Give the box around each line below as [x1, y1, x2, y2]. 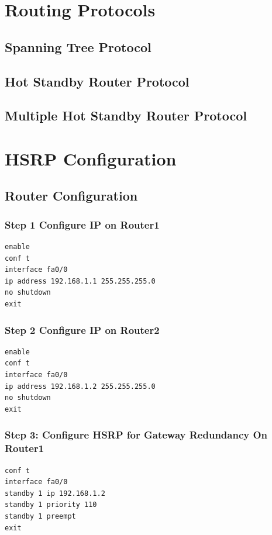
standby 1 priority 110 [5, 501, 97, 509]
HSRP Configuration [5, 146, 177, 170]
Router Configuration [5, 187, 138, 205]
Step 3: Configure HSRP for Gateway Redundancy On [5, 427, 268, 442]
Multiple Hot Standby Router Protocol [5, 106, 247, 125]
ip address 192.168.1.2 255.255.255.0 [5, 382, 156, 391]
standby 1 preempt [5, 512, 76, 520]
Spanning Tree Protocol [5, 37, 152, 56]
